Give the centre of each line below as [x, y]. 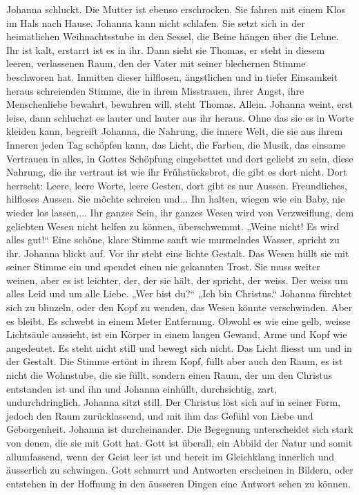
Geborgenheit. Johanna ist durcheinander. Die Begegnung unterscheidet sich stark [180, 429]
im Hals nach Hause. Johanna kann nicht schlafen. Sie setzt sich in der [156, 22]
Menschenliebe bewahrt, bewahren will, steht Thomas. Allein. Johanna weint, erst [179, 104]
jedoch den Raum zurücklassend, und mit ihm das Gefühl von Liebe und [160, 415]
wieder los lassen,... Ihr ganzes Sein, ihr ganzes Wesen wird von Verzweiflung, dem [180, 212]
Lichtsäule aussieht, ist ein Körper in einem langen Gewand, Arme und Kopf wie [177, 334]
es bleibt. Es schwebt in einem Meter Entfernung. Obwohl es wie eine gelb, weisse [178, 320]
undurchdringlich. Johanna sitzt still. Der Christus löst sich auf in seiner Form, [174, 402]
